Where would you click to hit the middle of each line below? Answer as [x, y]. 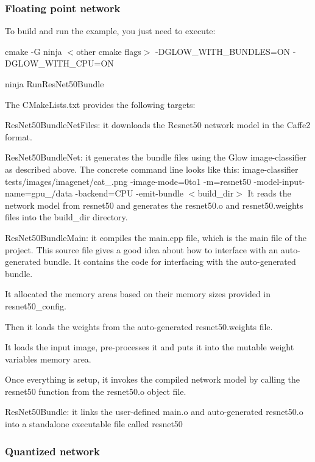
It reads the [269, 193]
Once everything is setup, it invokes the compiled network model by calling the [153, 379]
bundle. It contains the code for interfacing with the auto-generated [170, 262]
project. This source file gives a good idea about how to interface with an [142, 249]
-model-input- [279, 181]
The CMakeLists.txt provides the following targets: [100, 104]
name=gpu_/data [39, 193]
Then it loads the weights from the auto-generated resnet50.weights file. [139, 326]
